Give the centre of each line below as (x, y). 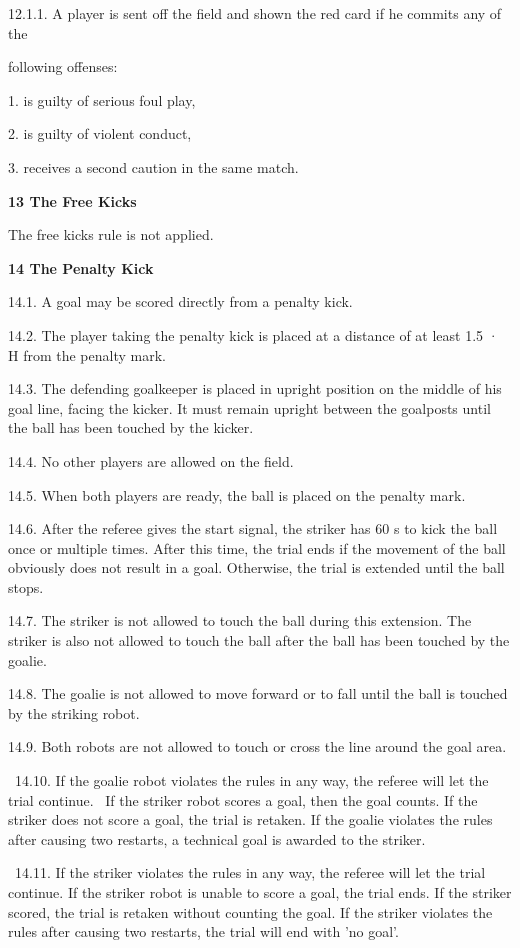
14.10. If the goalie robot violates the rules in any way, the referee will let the (251, 780)
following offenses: (63, 66)
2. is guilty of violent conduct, (100, 133)
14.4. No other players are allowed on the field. (151, 460)
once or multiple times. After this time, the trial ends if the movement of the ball (257, 547)
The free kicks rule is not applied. (111, 234)
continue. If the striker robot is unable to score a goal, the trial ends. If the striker (260, 892)
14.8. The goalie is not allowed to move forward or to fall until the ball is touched (258, 693)
